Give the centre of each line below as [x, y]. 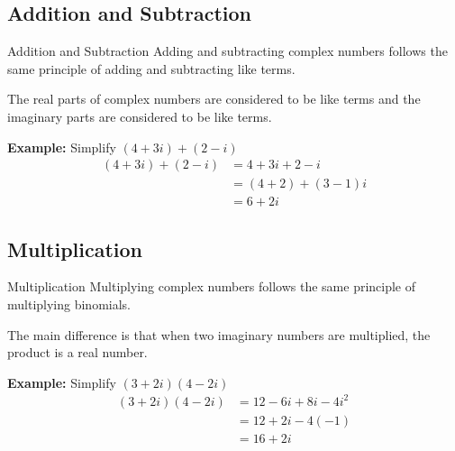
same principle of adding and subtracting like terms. [151, 68]
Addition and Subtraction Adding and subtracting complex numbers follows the [227, 51]
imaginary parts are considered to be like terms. [140, 116]
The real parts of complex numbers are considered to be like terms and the [214, 99]
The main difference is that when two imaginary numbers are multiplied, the [219, 334]
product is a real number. [77, 352]
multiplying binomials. [69, 304]
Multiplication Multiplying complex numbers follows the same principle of [212, 286]
